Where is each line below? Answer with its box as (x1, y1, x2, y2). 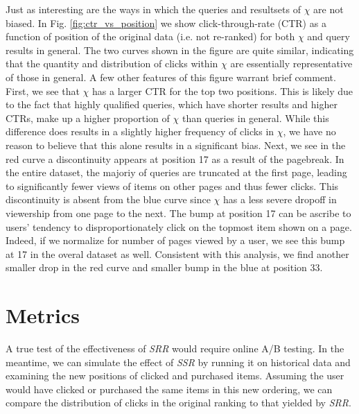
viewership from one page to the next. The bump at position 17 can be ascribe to (6, 205, 351, 220)
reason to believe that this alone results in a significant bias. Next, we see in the (6, 137, 346, 152)
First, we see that (6, 83, 80, 98)
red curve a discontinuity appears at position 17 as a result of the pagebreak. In (6, 151, 344, 166)
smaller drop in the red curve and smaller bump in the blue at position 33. (6, 260, 323, 275)
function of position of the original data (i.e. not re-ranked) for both (6, 29, 295, 44)
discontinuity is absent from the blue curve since (6, 192, 211, 207)
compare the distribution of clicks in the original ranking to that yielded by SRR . (6, 395, 351, 410)
